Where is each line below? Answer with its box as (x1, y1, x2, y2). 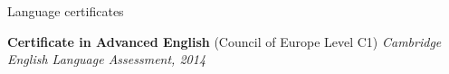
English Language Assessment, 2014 (7, 50, 206, 69)
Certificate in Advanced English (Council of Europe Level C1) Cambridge (7, 32, 442, 51)
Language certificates (7, 2, 124, 20)
